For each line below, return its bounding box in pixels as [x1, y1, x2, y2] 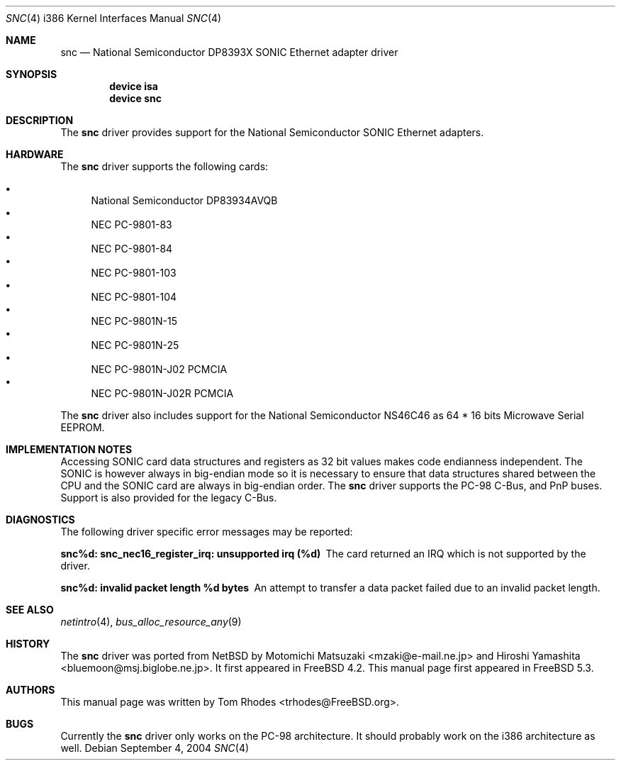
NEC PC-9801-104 [91, 291, 177, 303]
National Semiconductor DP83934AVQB [91, 194, 278, 206]
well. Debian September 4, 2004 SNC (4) [60, 742, 250, 754]
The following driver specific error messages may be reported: [60, 526, 353, 538]
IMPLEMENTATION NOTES [6, 443, 133, 455]
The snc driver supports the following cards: [60, 160, 269, 172]
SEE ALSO [6, 604, 54, 616]
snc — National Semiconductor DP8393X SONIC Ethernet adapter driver [60, 46, 398, 58]
